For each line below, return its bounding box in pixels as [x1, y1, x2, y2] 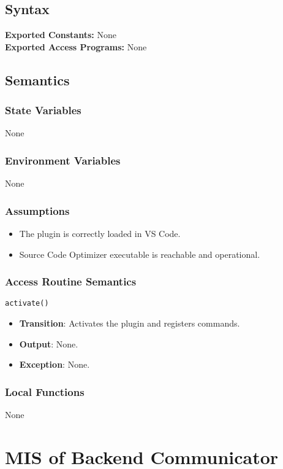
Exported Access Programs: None [5, 40, 147, 53]
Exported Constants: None [5, 28, 116, 41]
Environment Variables [5, 152, 121, 168]
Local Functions [5, 384, 85, 399]
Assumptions [5, 203, 70, 218]
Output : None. [19, 337, 78, 350]
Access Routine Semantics [5, 274, 137, 289]
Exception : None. [19, 358, 90, 371]
